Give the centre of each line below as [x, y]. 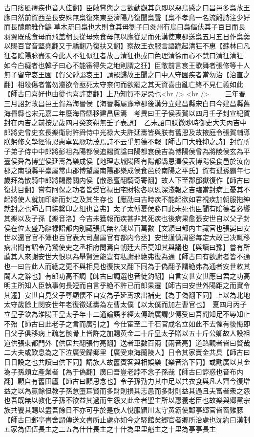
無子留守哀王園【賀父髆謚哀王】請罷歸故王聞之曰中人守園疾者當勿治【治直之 [127, 75]
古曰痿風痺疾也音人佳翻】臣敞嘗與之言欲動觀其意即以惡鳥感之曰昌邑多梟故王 [127, 7]
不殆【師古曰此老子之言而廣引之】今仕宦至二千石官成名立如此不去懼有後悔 [124, 323]
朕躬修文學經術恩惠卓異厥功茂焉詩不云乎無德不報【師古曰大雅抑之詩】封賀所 [127, 142]
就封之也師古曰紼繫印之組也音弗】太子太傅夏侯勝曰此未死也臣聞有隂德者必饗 [127, 208]
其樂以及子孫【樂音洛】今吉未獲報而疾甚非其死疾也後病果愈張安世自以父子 [124, 218]
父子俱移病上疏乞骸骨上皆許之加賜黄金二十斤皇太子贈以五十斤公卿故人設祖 [130, 333]
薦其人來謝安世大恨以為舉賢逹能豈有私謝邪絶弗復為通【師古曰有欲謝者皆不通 [127, 256]
